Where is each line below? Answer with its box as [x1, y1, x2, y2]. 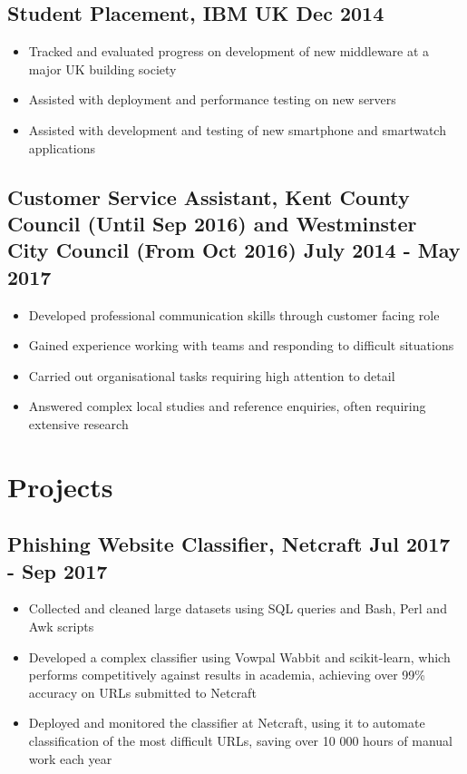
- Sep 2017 [7, 556, 108, 584]
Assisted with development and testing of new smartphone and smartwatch [28, 120, 446, 139]
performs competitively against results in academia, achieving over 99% [28, 665, 425, 684]
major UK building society [28, 59, 177, 78]
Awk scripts [28, 617, 94, 636]
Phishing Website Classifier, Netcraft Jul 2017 [7, 530, 451, 558]
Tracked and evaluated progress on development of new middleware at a [28, 42, 430, 61]
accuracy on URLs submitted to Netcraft [28, 682, 257, 701]
